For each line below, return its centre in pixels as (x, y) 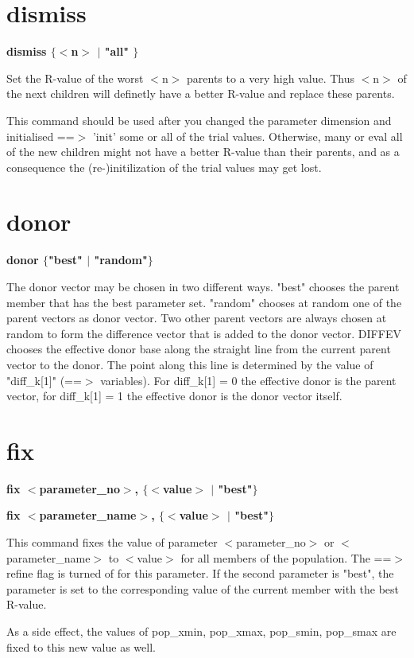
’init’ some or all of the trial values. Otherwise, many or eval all (248, 136)
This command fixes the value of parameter (112, 542)
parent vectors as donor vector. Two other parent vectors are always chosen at (197, 318)
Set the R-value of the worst (75, 78)
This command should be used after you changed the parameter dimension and (199, 120)
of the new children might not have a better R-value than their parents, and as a (203, 152)
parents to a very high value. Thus (271, 78)
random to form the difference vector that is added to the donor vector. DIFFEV (204, 333)
